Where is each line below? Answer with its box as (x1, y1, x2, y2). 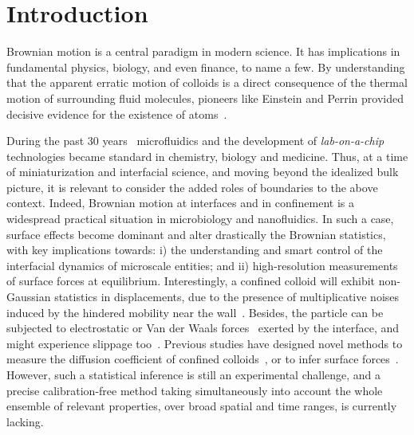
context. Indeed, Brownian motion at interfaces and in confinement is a (6, 194, 354, 211)
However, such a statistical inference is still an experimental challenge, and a (6, 366, 381, 382)
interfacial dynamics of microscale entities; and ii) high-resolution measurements (6, 257, 398, 273)
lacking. (6, 413, 44, 429)
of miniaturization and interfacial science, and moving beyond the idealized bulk (6, 163, 399, 180)
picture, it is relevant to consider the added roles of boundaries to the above (6, 178, 378, 195)
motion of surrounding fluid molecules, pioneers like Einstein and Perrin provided (6, 89, 404, 106)
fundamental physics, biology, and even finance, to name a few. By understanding (6, 58, 405, 75)
